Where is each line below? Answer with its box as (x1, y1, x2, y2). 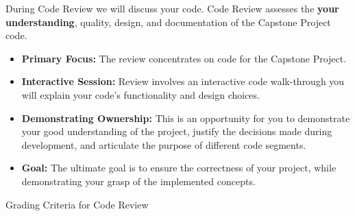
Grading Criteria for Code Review (5, 197, 149, 211)
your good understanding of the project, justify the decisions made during (21, 124, 332, 139)
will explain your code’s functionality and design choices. (21, 87, 260, 101)
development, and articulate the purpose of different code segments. (21, 137, 306, 152)
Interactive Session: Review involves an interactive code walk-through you (21, 74, 345, 88)
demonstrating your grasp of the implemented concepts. (21, 173, 256, 188)
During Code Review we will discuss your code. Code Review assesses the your (5, 1, 339, 15)
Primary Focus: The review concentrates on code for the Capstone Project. (21, 51, 347, 65)
